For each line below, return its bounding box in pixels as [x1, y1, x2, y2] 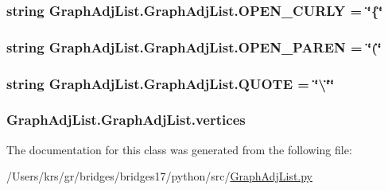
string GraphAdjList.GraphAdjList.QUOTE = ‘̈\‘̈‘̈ [6, 73, 335, 93]
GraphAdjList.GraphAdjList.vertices [6, 110, 246, 130]
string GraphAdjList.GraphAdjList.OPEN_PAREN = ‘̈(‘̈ [6, 37, 382, 56]
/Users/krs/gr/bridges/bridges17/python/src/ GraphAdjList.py [6, 168, 313, 184]
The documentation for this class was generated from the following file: [6, 141, 352, 157]
